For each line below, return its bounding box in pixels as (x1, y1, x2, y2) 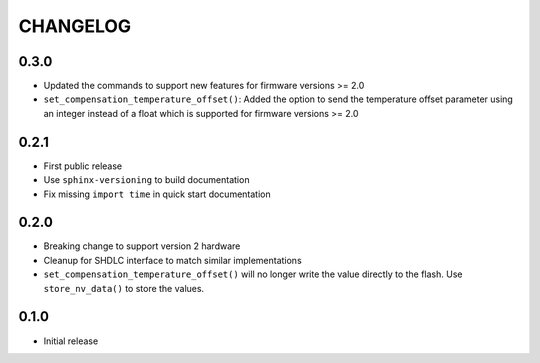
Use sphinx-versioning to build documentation (43, 174, 250, 186)
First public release (43, 160, 123, 172)
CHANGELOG (18, 15, 132, 37)
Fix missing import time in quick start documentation (43, 188, 271, 200)
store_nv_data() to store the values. (43, 282, 205, 294)
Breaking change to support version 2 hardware (43, 240, 241, 252)
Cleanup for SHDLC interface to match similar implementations (43, 254, 302, 266)
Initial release (43, 335, 99, 347)
